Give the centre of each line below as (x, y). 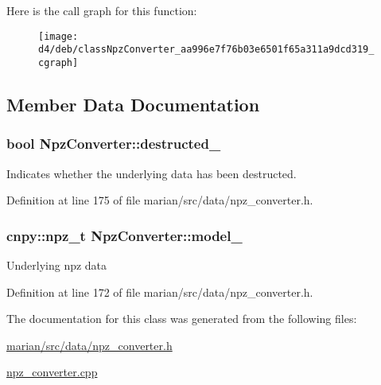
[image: (58, 36)
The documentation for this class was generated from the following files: (182, 319)
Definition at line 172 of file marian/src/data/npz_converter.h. (160, 292)
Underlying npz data (57, 264)
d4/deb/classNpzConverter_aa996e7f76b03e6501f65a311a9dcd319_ (206, 50)
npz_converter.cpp (52, 372)
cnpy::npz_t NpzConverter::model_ (124, 235)
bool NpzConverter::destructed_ (114, 144)
